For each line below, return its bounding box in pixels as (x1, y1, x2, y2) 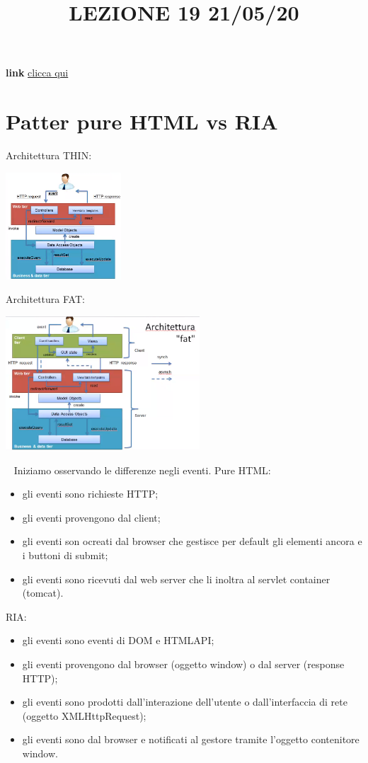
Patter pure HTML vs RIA (6, 107, 278, 136)
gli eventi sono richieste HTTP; (22, 486, 159, 501)
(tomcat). (22, 585, 64, 600)
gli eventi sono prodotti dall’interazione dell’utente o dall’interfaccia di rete (22, 694, 347, 709)
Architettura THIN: (6, 148, 92, 163)
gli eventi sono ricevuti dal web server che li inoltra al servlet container (22, 571, 330, 586)
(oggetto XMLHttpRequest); (22, 708, 146, 723)
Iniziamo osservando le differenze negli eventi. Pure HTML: (13, 462, 271, 477)
